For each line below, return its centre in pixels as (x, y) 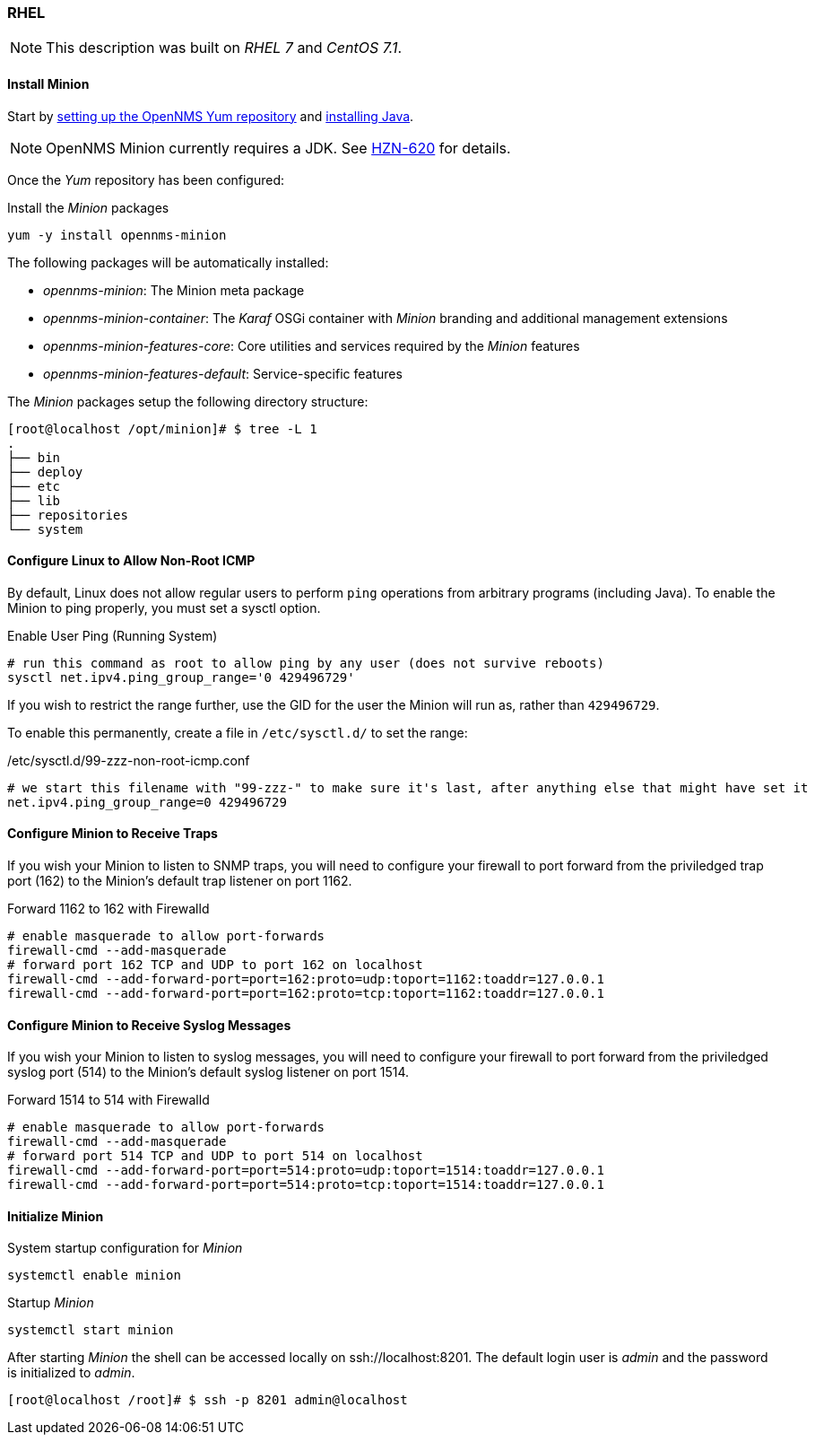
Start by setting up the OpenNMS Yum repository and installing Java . (211, 116)
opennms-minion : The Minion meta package (174, 290)
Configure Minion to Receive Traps (113, 834)
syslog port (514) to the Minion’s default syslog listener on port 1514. (208, 1072)
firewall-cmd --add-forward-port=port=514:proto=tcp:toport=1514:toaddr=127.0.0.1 (306, 1185)
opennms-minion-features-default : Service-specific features (223, 373)
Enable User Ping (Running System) (113, 635)
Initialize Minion (56, 1216)
